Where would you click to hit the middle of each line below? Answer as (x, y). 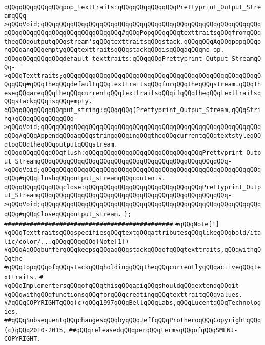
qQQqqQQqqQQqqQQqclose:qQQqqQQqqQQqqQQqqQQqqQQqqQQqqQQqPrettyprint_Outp (133, 187)
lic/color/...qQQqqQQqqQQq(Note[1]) (67, 241)
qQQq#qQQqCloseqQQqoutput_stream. (63, 214)
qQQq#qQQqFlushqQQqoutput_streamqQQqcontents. (85, 179)
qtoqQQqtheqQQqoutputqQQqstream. (61, 144)
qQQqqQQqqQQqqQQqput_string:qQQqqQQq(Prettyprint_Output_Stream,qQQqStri (133, 110)
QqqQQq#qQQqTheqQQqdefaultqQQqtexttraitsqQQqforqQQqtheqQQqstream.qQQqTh (133, 84)
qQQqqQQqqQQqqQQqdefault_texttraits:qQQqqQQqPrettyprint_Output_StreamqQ (133, 58)
